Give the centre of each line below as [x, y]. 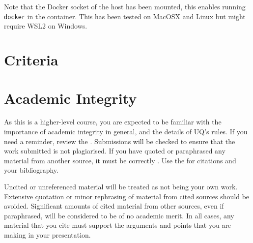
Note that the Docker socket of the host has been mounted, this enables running [125, 6]
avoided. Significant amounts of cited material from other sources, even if [114, 206]
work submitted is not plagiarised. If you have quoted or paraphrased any [115, 151]
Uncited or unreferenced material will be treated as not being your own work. [121, 186]
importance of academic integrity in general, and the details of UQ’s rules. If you [126, 131]
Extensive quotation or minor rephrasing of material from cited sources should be [127, 196]
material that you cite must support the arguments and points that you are [118, 225]
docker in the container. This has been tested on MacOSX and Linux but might [125, 16]
